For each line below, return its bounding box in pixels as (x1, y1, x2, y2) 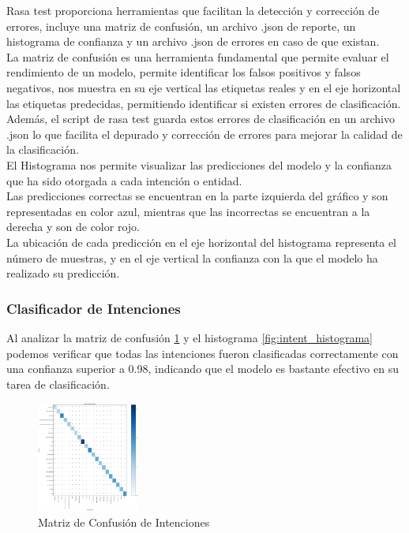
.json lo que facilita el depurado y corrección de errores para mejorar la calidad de (6, 125, 403, 142)
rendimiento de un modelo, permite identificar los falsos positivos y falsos (6, 64, 361, 80)
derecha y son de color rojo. (6, 218, 140, 235)
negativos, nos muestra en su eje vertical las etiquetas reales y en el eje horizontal (6, 79, 401, 95)
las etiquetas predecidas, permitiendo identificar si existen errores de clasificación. (6, 95, 401, 111)
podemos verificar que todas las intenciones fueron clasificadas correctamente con (6, 345, 399, 361)
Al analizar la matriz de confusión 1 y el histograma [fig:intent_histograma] (6, 329, 373, 345)
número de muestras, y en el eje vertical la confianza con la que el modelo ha (6, 249, 378, 266)
